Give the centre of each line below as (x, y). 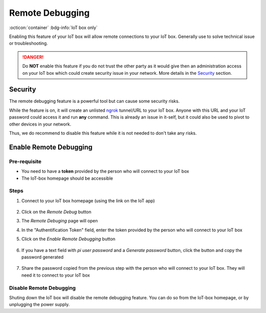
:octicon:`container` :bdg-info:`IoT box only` (53, 28)
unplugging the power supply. (39, 305)
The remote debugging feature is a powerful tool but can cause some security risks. (94, 101)
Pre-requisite (25, 161)
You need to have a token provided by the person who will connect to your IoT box (105, 171)
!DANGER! (33, 57)
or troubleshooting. (29, 43)
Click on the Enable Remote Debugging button (68, 239)
